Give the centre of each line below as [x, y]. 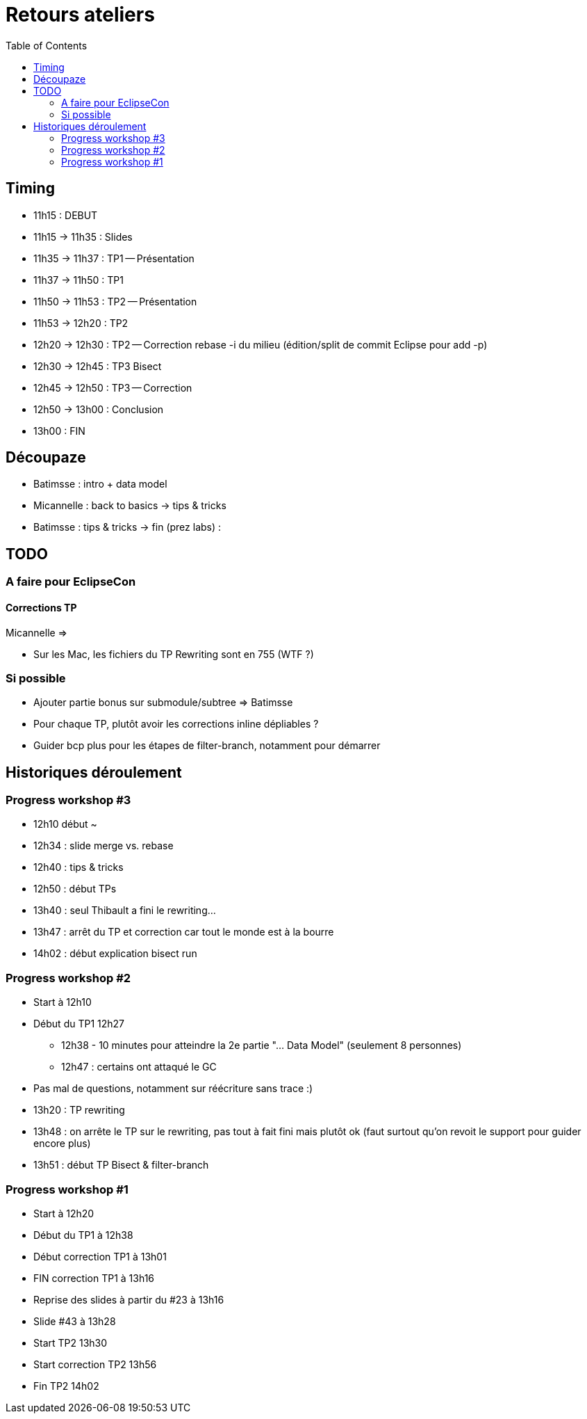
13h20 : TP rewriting [79, 1110]
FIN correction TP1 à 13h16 [94, 1278]
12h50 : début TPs [75, 889]
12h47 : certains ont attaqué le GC [139, 1067]
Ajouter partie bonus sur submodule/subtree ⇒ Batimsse [163, 703]
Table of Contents [47, 45]
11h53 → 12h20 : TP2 [81, 323]
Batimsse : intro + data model [100, 484]
